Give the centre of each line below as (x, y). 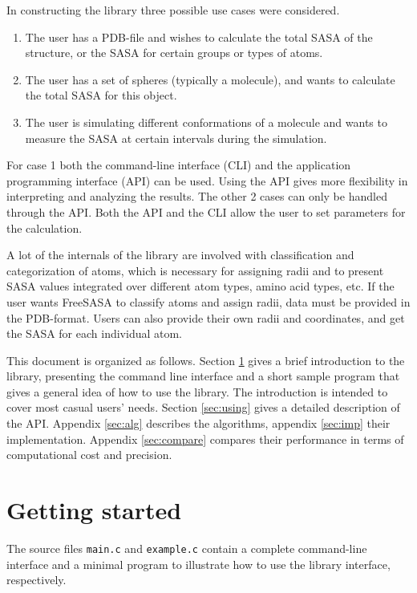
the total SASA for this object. (101, 95)
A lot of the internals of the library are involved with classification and (180, 255)
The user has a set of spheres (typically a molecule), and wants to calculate (210, 79)
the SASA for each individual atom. (95, 333)
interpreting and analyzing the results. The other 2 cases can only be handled (197, 196)
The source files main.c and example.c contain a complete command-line (187, 548)
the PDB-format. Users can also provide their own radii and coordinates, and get (206, 317)
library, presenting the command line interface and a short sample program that (203, 376)
